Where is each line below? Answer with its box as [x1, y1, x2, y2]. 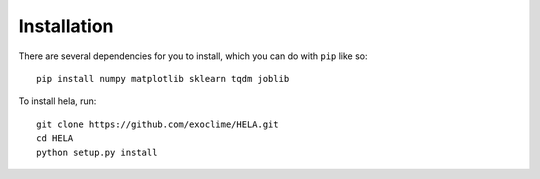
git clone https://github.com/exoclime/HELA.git [36, 118, 279, 130]
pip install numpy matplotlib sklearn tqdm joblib [36, 73, 290, 84]
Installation [18, 15, 114, 37]
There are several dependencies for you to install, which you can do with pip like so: [18, 50, 369, 62]
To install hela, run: [18, 95, 97, 107]
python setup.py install [36, 146, 158, 158]
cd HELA [36, 133, 74, 144]
